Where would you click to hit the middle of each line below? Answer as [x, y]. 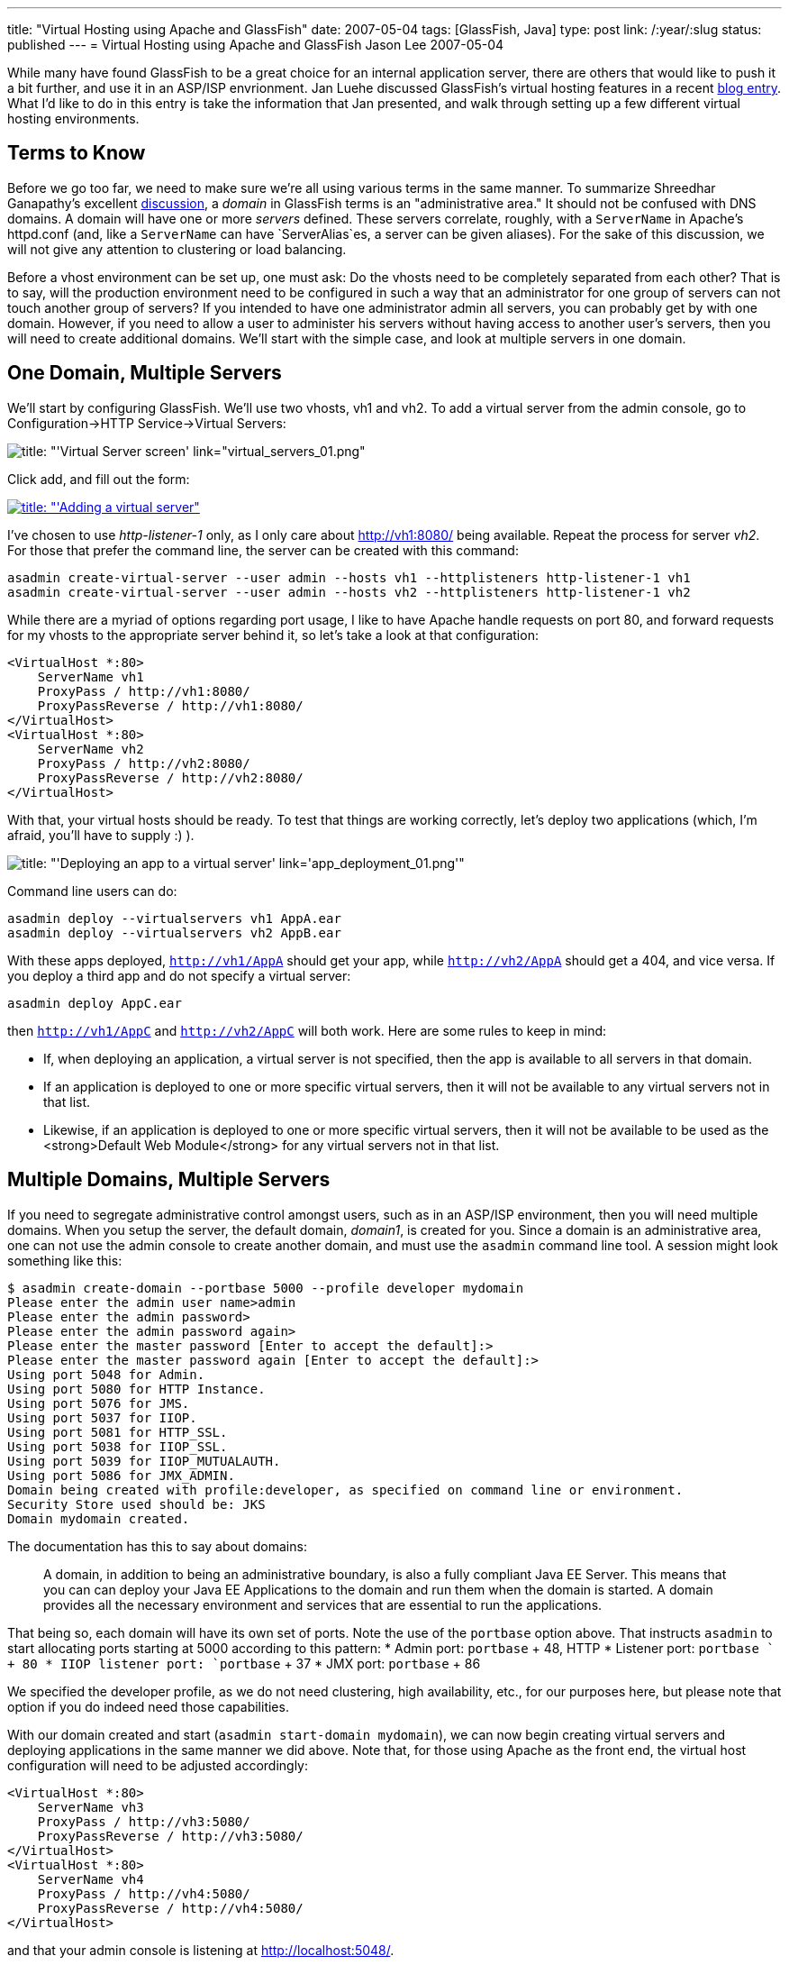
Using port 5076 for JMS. [99, 1403]
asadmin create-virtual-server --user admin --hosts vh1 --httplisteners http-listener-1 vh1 [349, 577]
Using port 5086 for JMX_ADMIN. [121, 1475]
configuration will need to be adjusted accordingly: [158, 1765]
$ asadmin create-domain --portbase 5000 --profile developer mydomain [266, 1288]
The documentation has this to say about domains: [157, 1546]
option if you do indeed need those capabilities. [148, 1706]
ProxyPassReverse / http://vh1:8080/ [170, 705]
